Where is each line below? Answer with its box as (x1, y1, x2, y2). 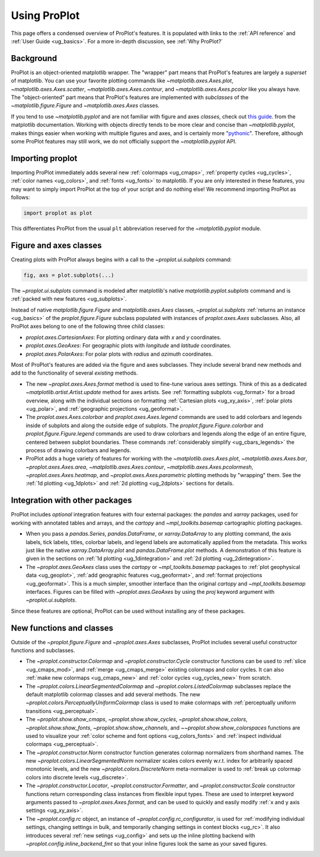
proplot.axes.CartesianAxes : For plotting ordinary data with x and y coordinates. (25, 334, 222, 341)
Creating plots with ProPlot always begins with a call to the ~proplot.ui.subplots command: (11, 255, 232, 263)
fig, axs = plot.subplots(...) (23, 271, 115, 279)
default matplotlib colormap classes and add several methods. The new (25, 690, 201, 698)
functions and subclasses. (11, 647, 75, 654)
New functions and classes (11, 623, 114, 633)
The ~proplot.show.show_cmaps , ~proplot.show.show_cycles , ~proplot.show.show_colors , (25, 716, 248, 723)
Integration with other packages (11, 495, 132, 506)
